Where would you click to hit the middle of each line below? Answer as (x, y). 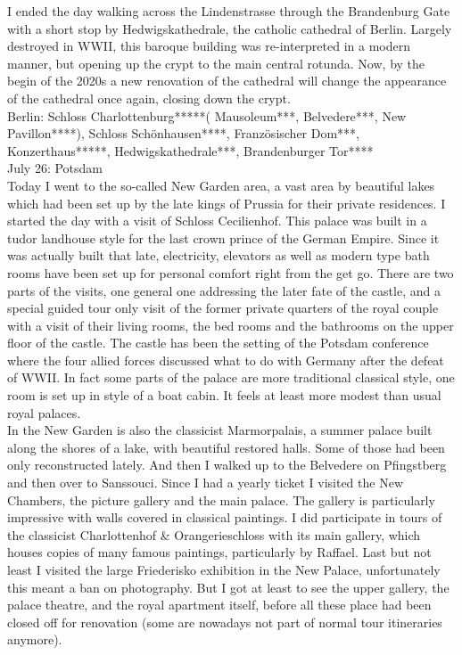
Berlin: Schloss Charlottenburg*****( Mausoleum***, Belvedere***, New (207, 115)
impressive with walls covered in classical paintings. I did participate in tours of (225, 517)
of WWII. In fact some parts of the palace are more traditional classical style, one (231, 377)
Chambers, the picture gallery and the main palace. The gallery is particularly (221, 499)
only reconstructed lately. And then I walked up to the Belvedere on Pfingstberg (227, 465)
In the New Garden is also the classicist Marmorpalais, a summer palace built (220, 430)
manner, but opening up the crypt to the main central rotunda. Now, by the (216, 63)
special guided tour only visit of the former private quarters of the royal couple (223, 308)
